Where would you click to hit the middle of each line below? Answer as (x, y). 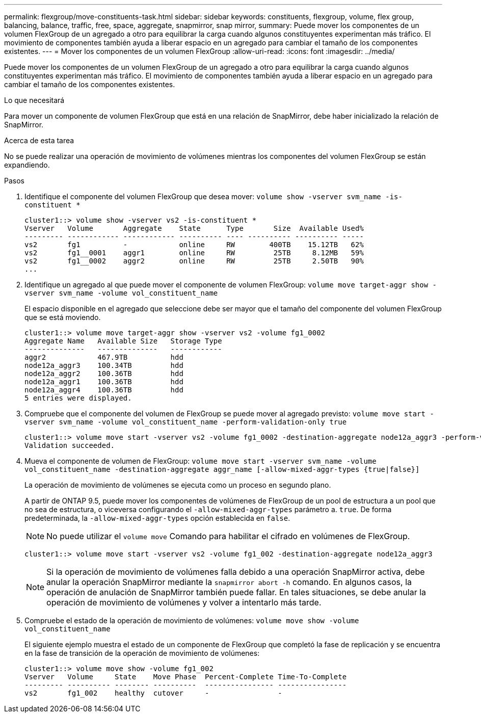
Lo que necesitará (34, 100)
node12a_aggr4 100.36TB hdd (104, 390)
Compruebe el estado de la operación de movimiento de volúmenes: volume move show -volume (192, 620)
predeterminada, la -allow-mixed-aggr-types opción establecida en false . (157, 518)
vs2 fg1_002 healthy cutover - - (153, 693)
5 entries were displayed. (78, 398)
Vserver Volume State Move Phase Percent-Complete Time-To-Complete (186, 677)
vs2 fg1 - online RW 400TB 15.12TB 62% (194, 245)
